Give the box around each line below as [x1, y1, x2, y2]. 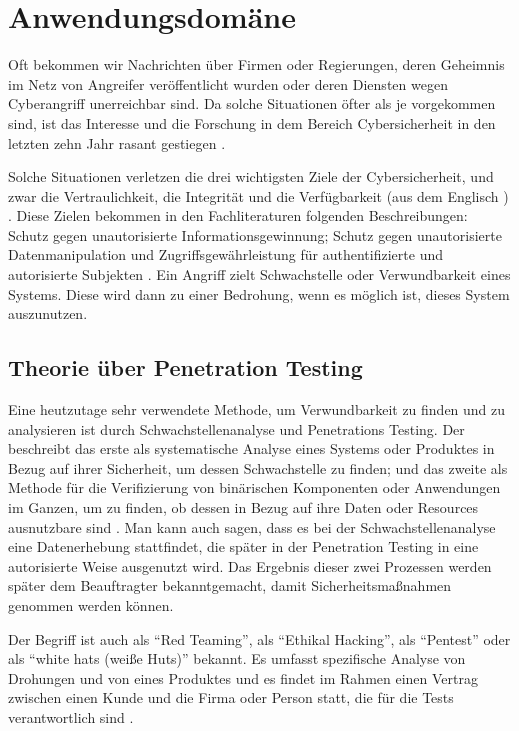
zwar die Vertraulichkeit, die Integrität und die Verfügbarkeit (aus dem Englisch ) [8, 185, 509, 206]
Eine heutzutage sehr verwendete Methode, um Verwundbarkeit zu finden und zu [8, 399, 506, 420]
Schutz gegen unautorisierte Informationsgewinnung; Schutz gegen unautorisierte [8, 224, 502, 245]
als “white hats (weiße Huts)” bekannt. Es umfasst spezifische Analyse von [8, 648, 466, 669]
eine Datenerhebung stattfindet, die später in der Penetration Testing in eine [8, 536, 479, 557]
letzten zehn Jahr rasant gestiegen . [8, 132, 226, 153]
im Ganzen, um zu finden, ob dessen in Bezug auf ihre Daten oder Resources [8, 497, 479, 518]
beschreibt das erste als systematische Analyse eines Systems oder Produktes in [8, 438, 495, 459]
